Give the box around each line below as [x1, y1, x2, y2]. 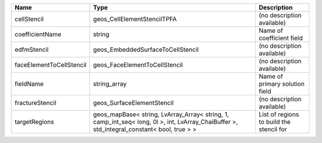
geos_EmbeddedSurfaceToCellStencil [93, 45, 199, 54]
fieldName [14, 80, 44, 88]
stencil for [258, 125, 287, 133]
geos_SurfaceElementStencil [93, 99, 174, 107]
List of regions [258, 110, 299, 119]
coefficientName [14, 30, 62, 38]
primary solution [258, 80, 305, 88]
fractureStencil [14, 99, 57, 107]
